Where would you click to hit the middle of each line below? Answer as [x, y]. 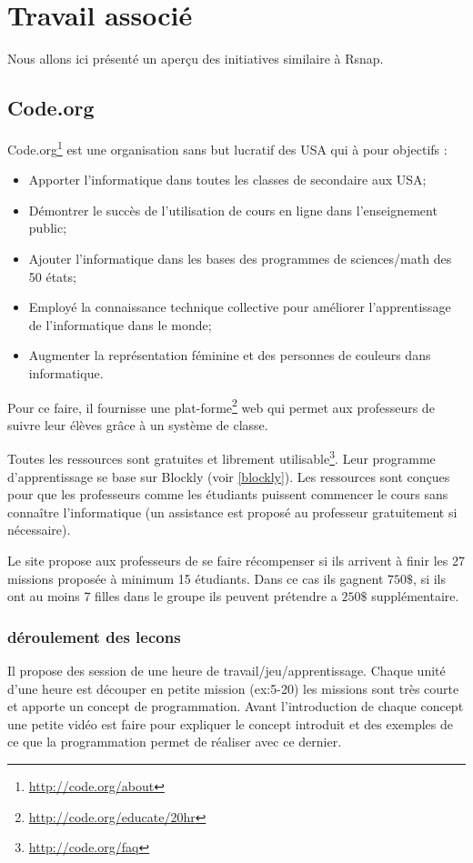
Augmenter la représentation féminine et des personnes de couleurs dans [230, 355]
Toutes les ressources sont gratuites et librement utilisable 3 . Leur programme [221, 457]
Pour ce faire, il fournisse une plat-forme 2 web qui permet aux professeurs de [221, 406]
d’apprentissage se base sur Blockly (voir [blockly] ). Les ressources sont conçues [229, 476]
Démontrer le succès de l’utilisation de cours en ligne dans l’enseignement [233, 210]
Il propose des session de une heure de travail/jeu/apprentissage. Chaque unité [226, 670]
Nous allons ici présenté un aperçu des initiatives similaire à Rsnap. [196, 59]
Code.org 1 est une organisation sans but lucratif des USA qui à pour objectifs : [227, 147]
